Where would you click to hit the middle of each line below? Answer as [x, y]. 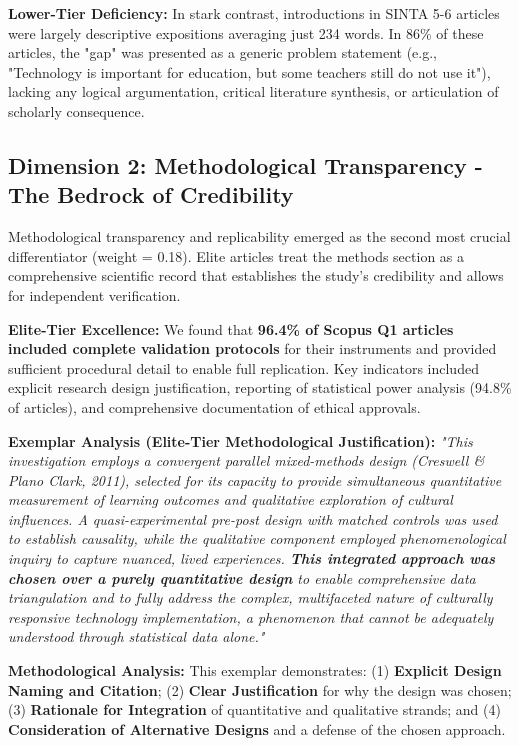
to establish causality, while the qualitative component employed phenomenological [257, 538]
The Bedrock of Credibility [151, 194]
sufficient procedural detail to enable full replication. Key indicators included [243, 367]
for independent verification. [94, 294]
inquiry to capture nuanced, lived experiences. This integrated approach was [252, 558]
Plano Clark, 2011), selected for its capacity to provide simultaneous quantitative [255, 479]
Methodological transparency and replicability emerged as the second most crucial [259, 236]
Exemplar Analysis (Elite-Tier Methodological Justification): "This [240, 440]
